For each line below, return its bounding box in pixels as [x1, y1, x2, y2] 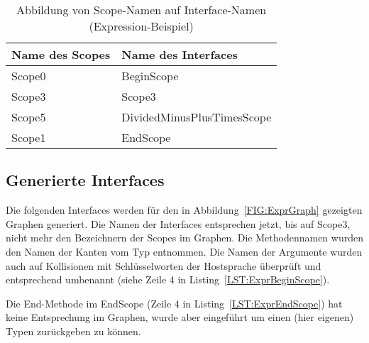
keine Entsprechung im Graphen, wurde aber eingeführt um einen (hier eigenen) [6, 310, 354, 325]
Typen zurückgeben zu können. [6, 323, 141, 338]
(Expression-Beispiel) [89, 18, 194, 34]
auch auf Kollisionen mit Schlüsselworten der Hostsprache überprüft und [6, 258, 321, 273]
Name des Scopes [11, 46, 111, 62]
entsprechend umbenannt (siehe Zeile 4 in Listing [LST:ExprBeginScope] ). [6, 272, 330, 287]
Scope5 [11, 109, 46, 125]
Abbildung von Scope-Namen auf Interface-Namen [16, 1, 267, 18]
